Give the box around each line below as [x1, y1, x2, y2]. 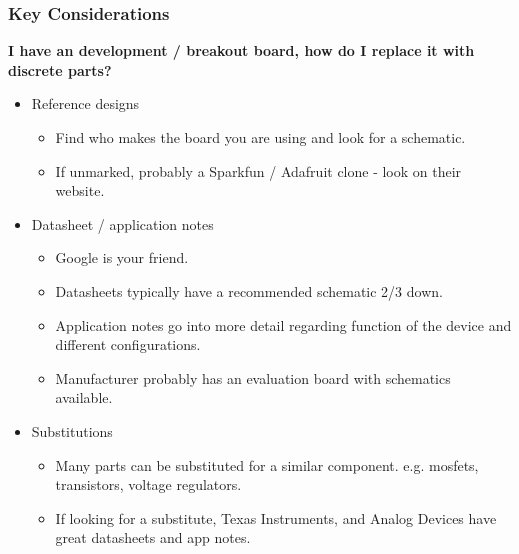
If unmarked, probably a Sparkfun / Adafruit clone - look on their [55, 160, 462, 181]
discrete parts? [8, 59, 112, 80]
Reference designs [31, 93, 140, 114]
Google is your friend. [55, 247, 189, 268]
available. [55, 387, 113, 408]
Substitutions [31, 420, 113, 441]
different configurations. [55, 334, 201, 355]
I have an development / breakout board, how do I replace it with [8, 40, 475, 61]
